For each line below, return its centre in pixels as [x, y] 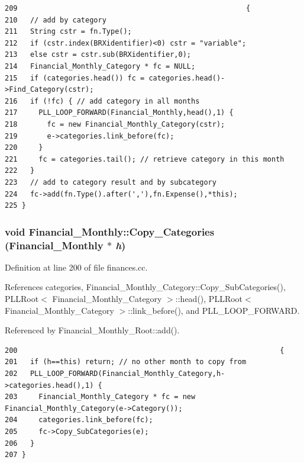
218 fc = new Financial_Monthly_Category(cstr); [115, 124]
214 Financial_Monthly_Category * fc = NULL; [100, 66]
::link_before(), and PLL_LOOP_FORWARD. [214, 310]
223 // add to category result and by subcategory [111, 182]
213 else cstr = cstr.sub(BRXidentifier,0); [98, 55]
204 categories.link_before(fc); [79, 420]
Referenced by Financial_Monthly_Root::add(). [92, 330]
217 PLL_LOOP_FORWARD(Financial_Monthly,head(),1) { [119, 113]
